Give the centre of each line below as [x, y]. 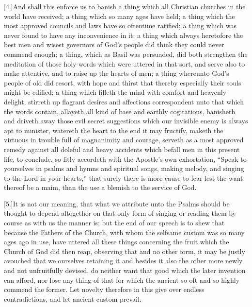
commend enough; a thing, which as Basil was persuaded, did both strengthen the [126, 54]
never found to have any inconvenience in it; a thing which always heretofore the [124, 35]
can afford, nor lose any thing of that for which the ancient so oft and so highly [122, 280]
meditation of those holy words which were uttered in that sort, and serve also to [125, 63]
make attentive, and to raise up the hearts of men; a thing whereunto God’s [117, 73]
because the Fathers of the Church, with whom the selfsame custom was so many [124, 232]
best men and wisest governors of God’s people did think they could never [114, 44]
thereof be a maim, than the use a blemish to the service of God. [100, 187]
